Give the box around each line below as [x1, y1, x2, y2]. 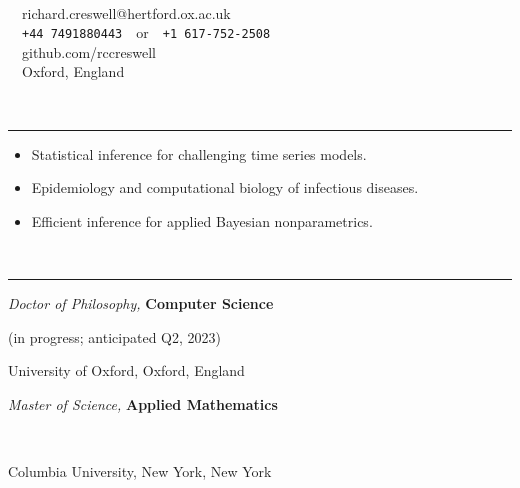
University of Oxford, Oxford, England [8, 360, 245, 381]
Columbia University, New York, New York [8, 460, 272, 481]
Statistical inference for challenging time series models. [31, 143, 367, 164]
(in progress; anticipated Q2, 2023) [8, 326, 221, 347]
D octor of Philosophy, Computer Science [8, 293, 274, 313]
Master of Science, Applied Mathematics [8, 393, 278, 414]
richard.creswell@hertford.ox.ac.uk [21, 2, 231, 23]
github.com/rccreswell [21, 41, 156, 62]
